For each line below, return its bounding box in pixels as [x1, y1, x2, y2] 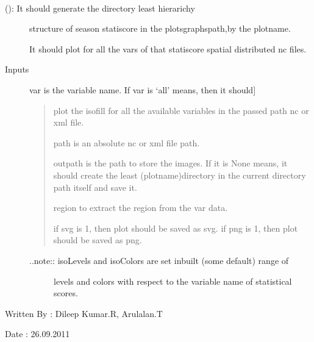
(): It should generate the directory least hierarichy [5, 1, 195, 14]
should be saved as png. [53, 233, 142, 246]
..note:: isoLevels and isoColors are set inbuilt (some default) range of [29, 254, 289, 266]
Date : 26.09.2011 [5, 327, 70, 340]
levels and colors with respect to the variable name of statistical [54, 274, 292, 287]
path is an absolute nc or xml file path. [53, 136, 200, 149]
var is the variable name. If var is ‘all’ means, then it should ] [29, 83, 256, 96]
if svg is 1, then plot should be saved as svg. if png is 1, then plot [53, 221, 298, 234]
